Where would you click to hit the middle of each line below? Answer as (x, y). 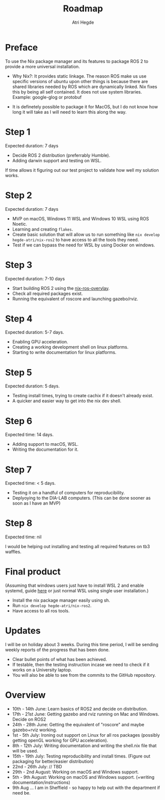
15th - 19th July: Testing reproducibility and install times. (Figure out (81, 756)
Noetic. (20, 224)
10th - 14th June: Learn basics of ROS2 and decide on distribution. (80, 709)
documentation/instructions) (41, 782)
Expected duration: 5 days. (33, 386)
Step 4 (19, 318)
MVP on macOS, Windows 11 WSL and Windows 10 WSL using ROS (81, 219)
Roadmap (83, 9)
